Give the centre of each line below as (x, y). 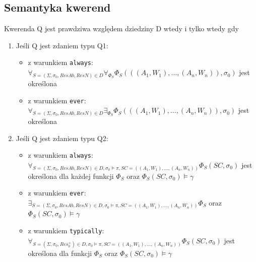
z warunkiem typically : (66, 231)
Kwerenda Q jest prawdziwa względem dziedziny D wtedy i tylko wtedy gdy (121, 28)
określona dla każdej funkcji (71, 176)
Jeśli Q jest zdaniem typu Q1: (62, 45)
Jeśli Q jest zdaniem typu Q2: (62, 138)
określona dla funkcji (60, 253)
